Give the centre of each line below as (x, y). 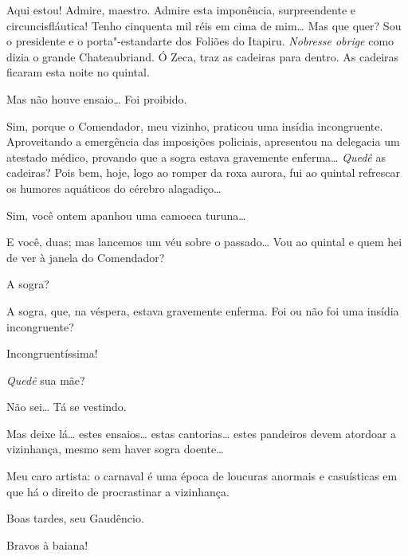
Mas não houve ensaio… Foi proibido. (97, 98)
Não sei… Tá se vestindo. (67, 407)
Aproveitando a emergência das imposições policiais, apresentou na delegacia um (203, 141)
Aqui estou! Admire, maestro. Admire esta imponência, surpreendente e (181, 10)
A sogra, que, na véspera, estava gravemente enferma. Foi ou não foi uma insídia (203, 310)
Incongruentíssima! (52, 353)
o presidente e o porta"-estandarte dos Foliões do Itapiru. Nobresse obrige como (200, 41)
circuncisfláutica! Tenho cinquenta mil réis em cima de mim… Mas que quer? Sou (204, 25)
